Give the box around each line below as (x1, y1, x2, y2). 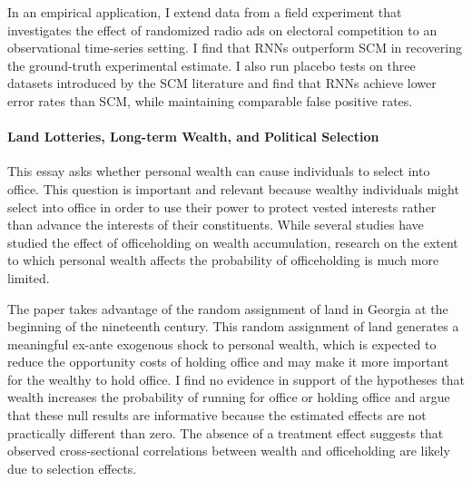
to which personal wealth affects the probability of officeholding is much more (7, 250, 439, 270)
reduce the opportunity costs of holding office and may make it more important (7, 352, 449, 371)
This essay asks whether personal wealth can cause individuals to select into (7, 162, 430, 181)
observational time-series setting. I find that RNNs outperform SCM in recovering (7, 38, 462, 57)
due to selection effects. (7, 458, 137, 477)
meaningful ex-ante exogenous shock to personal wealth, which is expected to (7, 334, 437, 353)
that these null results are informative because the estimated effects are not (7, 406, 427, 425)
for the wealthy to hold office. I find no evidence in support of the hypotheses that (7, 369, 465, 388)
